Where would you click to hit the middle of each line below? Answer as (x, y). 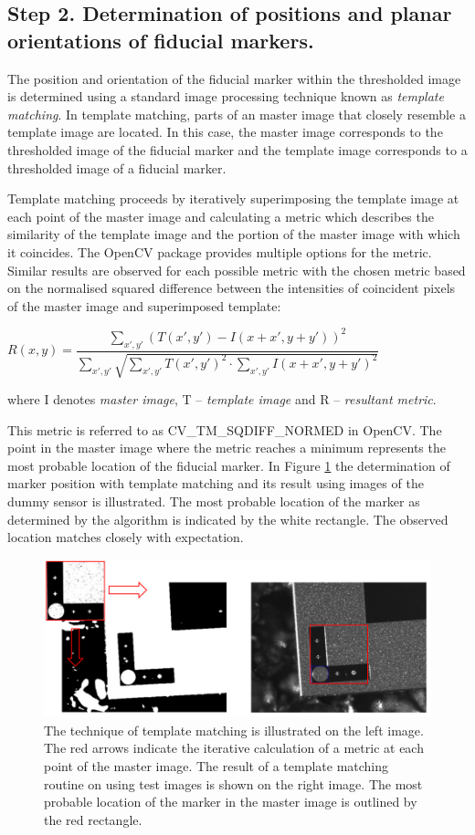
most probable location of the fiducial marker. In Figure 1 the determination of (229, 465)
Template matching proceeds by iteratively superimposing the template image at (233, 198)
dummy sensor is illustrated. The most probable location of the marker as (214, 501)
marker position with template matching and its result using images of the (216, 483)
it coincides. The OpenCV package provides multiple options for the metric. (220, 251)
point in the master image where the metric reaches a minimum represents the (227, 448)
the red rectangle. (93, 819)
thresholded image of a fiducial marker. (117, 167)
